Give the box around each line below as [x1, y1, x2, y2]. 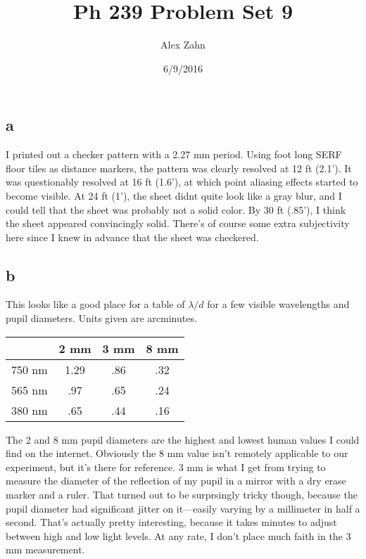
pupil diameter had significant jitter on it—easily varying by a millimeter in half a [6, 501, 360, 515]
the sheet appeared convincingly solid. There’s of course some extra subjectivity [6, 216, 350, 231]
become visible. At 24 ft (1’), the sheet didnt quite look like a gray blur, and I [6, 188, 342, 203]
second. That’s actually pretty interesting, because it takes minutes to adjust [6, 515, 337, 529]
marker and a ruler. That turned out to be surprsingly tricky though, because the [6, 487, 358, 502]
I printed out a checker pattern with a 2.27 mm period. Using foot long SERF [6, 147, 342, 162]
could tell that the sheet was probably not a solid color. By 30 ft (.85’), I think [6, 202, 346, 217]
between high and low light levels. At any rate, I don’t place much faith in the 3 [6, 528, 351, 543]
